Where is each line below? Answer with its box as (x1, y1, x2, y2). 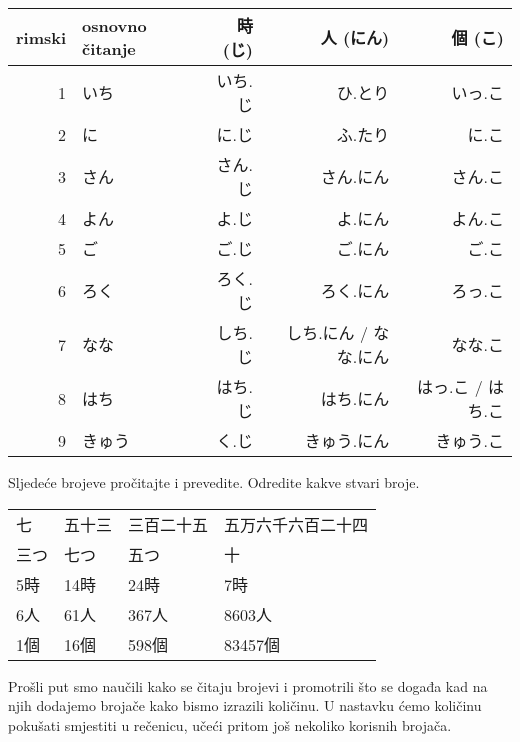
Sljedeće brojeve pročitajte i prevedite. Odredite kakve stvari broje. (8, 472, 420, 492)
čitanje (82, 37, 136, 60)
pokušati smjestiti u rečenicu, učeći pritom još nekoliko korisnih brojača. (8, 714, 452, 735)
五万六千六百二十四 (224, 512, 369, 536)
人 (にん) (320, 26, 390, 49)
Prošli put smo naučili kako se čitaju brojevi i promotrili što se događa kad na (8, 675, 488, 696)
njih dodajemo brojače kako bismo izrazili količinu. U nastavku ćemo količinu (8, 695, 482, 716)
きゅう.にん (304, 429, 390, 452)
